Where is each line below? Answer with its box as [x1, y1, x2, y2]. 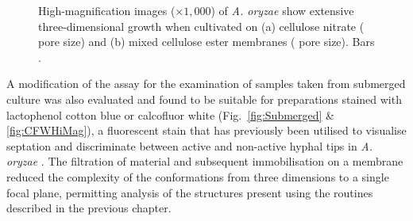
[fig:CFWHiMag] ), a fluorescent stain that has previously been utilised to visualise [6, 122, 407, 139]
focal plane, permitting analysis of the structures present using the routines [6, 184, 373, 200]
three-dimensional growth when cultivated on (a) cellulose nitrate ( [38, 17, 365, 34]
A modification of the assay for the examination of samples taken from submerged [6, 75, 406, 92]
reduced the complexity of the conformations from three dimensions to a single [6, 168, 389, 185]
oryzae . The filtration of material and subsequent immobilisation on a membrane [6, 153, 403, 170]
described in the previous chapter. [6, 200, 172, 216]
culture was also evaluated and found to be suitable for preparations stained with [6, 90, 402, 107]
